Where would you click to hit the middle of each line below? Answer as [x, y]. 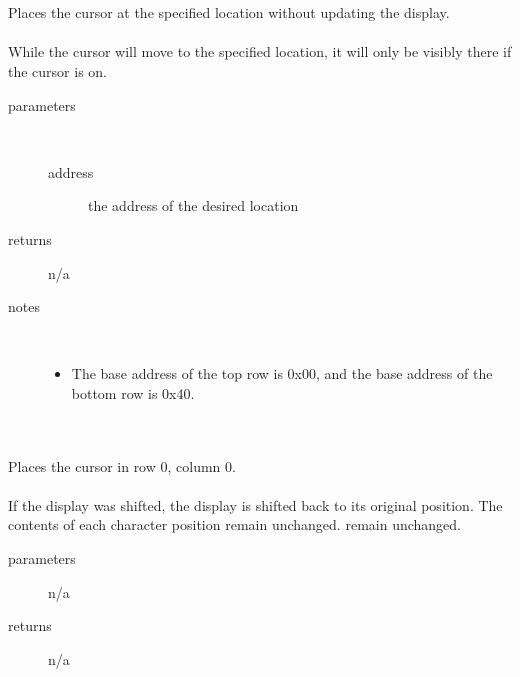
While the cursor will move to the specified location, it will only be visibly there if [260, 51]
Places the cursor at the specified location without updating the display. [229, 12]
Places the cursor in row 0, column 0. [122, 465]
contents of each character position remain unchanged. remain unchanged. [234, 524]
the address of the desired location [193, 205]
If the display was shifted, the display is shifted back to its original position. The [255, 504]
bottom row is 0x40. [133, 392]
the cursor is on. [58, 70]
